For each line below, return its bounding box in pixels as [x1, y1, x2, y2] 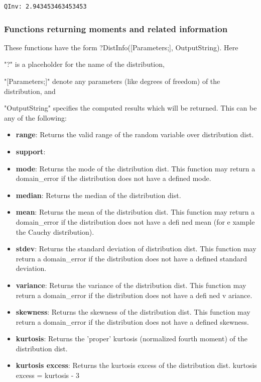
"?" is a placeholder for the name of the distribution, [4, 59, 165, 69]
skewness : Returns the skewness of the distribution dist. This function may [16, 307, 250, 317]
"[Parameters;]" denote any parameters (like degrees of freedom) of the [4, 76, 220, 86]
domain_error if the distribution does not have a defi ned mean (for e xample [16, 216, 255, 227]
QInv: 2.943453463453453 [4, 3, 87, 10]
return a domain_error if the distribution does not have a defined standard [16, 253, 247, 263]
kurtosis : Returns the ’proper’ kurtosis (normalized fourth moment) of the [16, 333, 247, 344]
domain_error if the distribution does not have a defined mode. [16, 173, 211, 183]
